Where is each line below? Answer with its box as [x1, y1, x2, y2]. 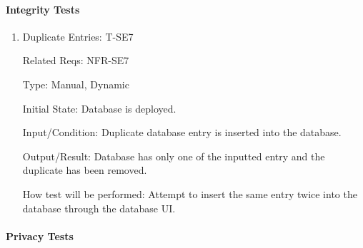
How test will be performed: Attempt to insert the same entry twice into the [22, 186, 357, 201]
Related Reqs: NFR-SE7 [22, 53, 129, 68]
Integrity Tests [6, 1, 80, 16]
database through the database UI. [22, 200, 176, 215]
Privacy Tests [6, 228, 74, 243]
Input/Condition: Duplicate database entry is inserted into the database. [22, 125, 342, 140]
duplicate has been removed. [22, 162, 147, 177]
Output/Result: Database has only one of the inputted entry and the [22, 148, 325, 163]
